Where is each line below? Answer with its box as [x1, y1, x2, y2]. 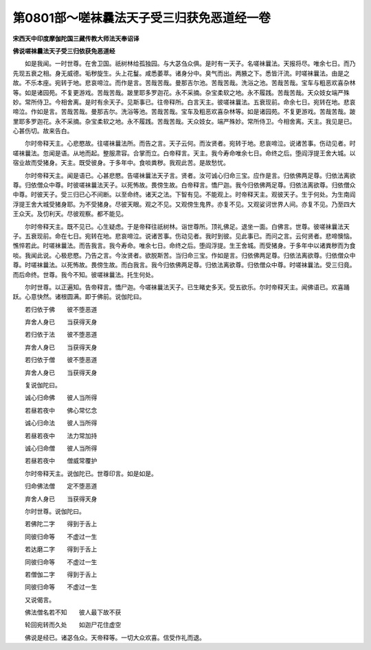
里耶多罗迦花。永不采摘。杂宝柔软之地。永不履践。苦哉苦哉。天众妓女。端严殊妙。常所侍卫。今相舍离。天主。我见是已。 [12, 117, 356, 125]
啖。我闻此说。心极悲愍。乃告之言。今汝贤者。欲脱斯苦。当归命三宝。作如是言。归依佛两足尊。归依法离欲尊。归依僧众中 [12, 251, 356, 259]
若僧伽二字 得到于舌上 [24, 570, 98, 579]
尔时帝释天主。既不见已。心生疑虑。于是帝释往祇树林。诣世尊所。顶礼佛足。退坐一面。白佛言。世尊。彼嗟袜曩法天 [24, 222, 350, 230]
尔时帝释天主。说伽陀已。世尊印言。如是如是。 [24, 469, 157, 478]
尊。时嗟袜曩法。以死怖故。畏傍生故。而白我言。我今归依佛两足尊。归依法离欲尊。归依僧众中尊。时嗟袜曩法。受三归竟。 [12, 261, 356, 269]
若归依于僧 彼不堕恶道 [24, 356, 98, 364]
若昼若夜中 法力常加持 [24, 432, 98, 440]
